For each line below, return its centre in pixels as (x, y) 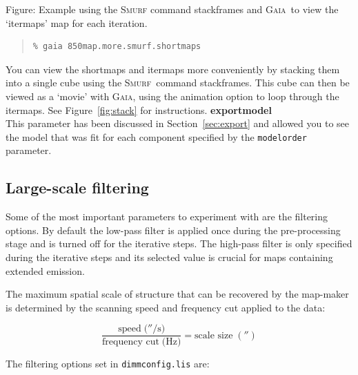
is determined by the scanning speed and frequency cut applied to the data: (166, 307)
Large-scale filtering (77, 187)
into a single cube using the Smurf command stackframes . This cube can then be (178, 83)
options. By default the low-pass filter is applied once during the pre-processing (173, 230)
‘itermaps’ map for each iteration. (77, 22)
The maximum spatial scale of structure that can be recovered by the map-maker (177, 294)
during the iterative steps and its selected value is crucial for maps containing (169, 257)
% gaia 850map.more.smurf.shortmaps (117, 47)
